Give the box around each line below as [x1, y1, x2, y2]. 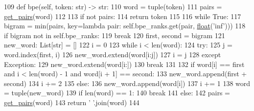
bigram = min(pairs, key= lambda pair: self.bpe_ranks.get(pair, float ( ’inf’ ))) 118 [4, 21, 246, 31]
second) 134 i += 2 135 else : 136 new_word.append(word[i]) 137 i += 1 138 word [4, 78, 251, 88]
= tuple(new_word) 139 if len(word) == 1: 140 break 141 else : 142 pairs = [4, 88, 230, 98]
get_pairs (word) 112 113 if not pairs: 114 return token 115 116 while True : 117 [4, 11, 241, 21]
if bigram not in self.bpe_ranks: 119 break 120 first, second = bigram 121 [4, 30, 225, 40]
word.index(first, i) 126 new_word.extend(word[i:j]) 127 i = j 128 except [4, 49, 221, 59]
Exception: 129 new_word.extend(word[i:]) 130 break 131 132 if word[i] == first [4, 59, 245, 69]
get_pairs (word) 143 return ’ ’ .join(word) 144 [4, 97, 139, 107]
